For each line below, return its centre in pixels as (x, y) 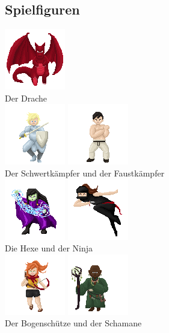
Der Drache (26, 98)
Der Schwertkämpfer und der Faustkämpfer (85, 173)
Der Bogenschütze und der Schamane (73, 323)
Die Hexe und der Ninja (49, 248)
